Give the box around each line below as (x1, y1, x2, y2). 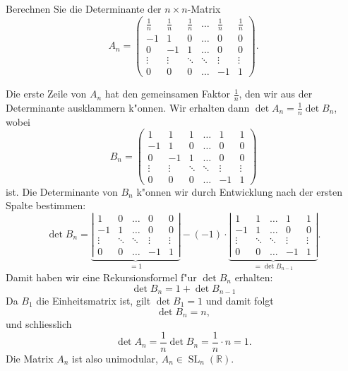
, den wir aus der (239, 86, 313, 101)
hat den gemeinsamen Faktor (104, 86, 230, 101)
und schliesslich (6, 317, 72, 331)
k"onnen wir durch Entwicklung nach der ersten (136, 184, 342, 199)
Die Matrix (6, 351, 54, 365)
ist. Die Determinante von (6, 184, 118, 199)
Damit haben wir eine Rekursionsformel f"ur (6, 269, 197, 284)
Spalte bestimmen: (6, 198, 86, 213)
